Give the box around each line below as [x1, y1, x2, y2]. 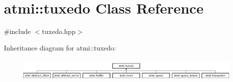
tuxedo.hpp [42, 26, 76, 36]
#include [4, 26, 31, 36]
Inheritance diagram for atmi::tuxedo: [4, 42, 116, 52]
